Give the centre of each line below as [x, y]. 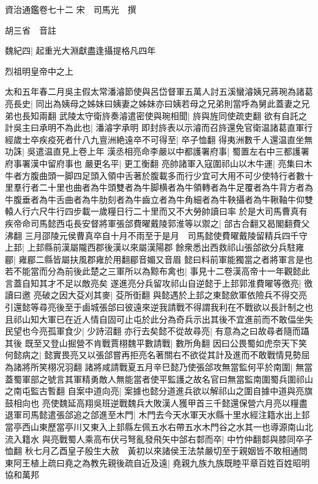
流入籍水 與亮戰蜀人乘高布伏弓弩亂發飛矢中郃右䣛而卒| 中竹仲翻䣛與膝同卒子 [159, 438]
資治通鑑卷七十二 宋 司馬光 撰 [71, 9]
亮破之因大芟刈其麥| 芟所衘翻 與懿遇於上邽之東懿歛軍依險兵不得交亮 [170, 295]
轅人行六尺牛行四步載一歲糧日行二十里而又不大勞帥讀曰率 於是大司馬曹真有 [156, 211]
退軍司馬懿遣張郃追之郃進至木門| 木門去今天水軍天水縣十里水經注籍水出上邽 [157, 415]
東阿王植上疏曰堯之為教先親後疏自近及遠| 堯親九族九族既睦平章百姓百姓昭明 [157, 462]
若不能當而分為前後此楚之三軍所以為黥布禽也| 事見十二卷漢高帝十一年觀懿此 [157, 271]
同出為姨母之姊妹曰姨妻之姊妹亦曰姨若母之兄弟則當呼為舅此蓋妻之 [168, 103]
